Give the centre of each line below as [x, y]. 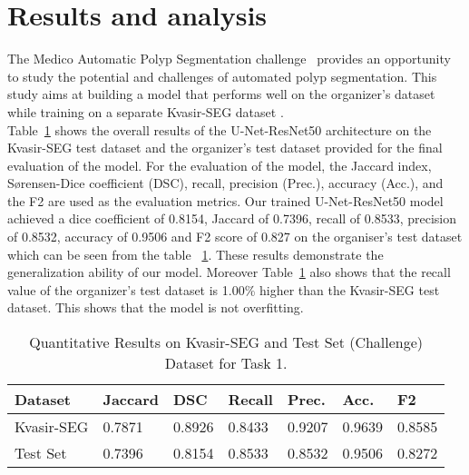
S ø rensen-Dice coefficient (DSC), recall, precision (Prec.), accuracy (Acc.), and [225, 183]
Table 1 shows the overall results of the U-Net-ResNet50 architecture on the [220, 129]
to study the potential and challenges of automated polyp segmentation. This [222, 76]
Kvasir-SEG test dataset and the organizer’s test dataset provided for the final [225, 148]
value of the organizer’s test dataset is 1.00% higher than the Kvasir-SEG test [224, 289]
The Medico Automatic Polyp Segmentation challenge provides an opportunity [229, 59]
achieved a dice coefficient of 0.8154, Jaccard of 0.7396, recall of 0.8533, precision [232, 218]
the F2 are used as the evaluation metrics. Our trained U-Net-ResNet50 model [225, 200]
